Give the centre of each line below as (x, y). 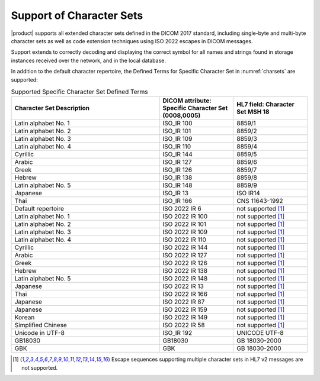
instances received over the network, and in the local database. (88, 60)
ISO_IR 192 (177, 333)
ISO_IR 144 (177, 154)
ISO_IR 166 (177, 201)
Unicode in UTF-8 (40, 333)
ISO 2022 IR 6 (182, 209)
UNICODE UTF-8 (260, 333)
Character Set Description (52, 108)
